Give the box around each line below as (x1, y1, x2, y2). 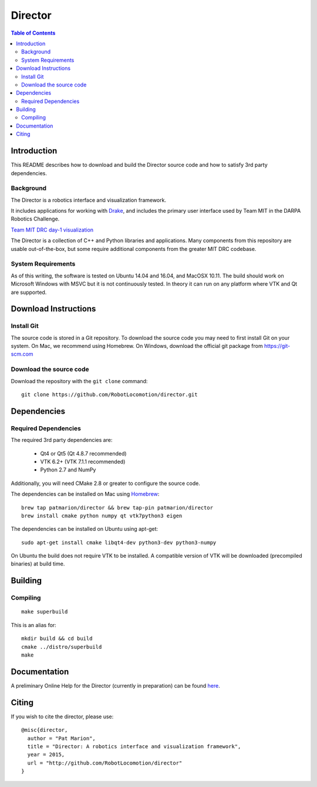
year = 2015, (27, 751, 65, 758)
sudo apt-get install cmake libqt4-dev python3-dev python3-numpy (21, 539, 217, 546)
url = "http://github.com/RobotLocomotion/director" (27, 759, 183, 766)
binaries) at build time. (11, 560, 65, 567)
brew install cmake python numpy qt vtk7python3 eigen (21, 512, 183, 519)
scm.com (11, 350, 33, 358)
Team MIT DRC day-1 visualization (11, 226, 94, 233)
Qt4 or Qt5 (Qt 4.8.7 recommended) (40, 450, 127, 457)
